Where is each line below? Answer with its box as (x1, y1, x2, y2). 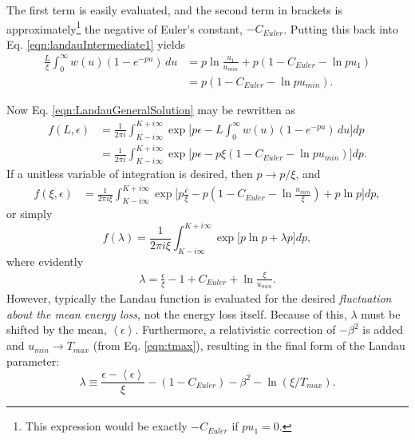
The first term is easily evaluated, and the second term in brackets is (6, 2, 342, 18)
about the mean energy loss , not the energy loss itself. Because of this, (6, 305, 347, 322)
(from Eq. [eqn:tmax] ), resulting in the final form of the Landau (93, 337, 405, 354)
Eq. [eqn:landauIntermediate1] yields (6, 35, 185, 52)
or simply (6, 204, 53, 221)
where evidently (6, 252, 84, 269)
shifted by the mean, (6, 321, 107, 338)
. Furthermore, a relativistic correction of (135, 321, 336, 338)
